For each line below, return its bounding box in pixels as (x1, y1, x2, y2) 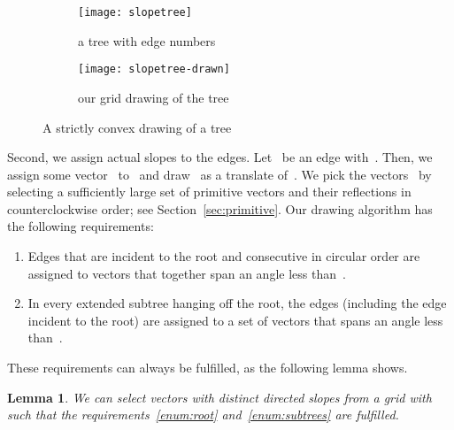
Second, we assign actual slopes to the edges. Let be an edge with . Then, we (7, 148, 433, 166)
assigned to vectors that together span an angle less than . (27, 264, 346, 282)
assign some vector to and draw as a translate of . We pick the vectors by (7, 165, 432, 183)
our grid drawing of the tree (78, 88, 229, 106)
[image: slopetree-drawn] (78, 63, 230, 76)
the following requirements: (7, 217, 154, 235)
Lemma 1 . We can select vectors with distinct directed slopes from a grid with (7, 388, 432, 406)
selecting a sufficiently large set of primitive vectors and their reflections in (7, 182, 412, 201)
